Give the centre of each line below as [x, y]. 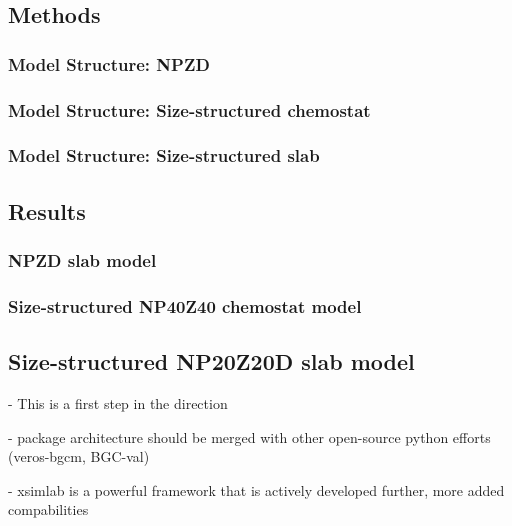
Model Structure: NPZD [109, 63]
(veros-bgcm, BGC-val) [79, 456]
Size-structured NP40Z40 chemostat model [185, 305]
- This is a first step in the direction [118, 402]
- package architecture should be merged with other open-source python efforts [249, 436]
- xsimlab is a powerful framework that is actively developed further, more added [256, 489]
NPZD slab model [82, 260]
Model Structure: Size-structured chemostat [189, 109]
